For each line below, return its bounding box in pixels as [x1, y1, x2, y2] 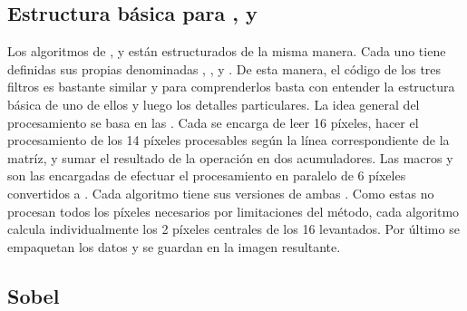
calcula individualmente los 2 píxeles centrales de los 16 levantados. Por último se [7, 219, 460, 238]
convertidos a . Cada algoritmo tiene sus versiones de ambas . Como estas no [7, 183, 434, 202]
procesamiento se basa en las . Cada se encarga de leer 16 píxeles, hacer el [7, 112, 419, 131]
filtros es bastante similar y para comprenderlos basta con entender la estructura [7, 77, 455, 96]
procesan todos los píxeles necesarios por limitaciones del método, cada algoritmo [7, 201, 460, 220]
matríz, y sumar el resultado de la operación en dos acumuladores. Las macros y [7, 148, 453, 167]
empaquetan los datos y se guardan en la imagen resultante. [7, 237, 341, 256]
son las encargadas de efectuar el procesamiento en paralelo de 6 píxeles [7, 166, 406, 185]
